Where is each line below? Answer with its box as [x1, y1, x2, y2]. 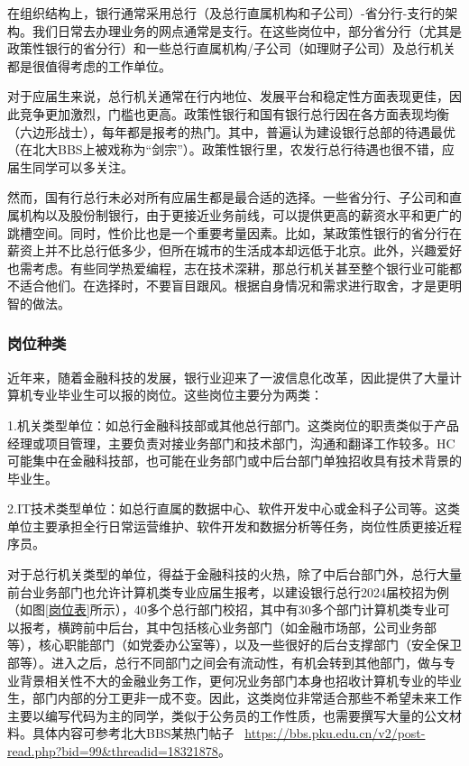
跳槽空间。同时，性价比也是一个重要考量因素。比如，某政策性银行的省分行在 [7, 223, 462, 242]
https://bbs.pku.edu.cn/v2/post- [244, 724, 426, 743]
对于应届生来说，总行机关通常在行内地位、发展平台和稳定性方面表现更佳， [7, 87, 449, 106]
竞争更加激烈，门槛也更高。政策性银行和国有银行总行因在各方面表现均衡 [19, 104, 449, 123]
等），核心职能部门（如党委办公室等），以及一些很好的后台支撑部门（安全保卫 [7, 635, 462, 654]
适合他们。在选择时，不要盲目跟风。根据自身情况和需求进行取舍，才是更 [19, 276, 449, 295]
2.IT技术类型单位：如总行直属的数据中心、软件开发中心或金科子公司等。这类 [7, 499, 461, 518]
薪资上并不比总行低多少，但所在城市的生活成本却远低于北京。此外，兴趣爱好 [7, 241, 462, 260]
